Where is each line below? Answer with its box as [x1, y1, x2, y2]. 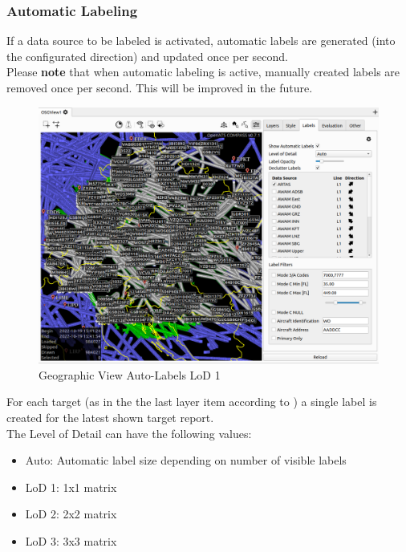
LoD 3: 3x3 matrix [25, 533, 117, 549]
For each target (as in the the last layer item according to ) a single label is [6, 393, 377, 410]
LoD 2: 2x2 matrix [25, 505, 117, 522]
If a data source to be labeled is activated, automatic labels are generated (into [6, 32, 396, 49]
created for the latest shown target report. [6, 409, 214, 426]
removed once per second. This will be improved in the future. [6, 79, 313, 95]
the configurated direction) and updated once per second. [6, 47, 289, 64]
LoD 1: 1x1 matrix [25, 478, 117, 495]
